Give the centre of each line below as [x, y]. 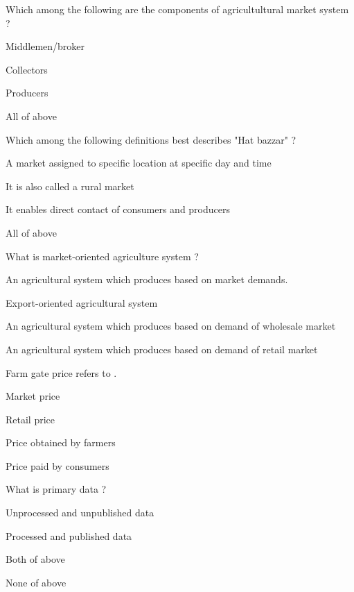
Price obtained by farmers [61, 442]
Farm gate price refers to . [61, 372]
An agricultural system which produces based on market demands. [147, 279]
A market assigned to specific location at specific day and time [139, 163]
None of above [36, 582]
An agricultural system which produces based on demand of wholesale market [171, 326]
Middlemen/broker [45, 46]
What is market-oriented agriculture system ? [102, 256]
